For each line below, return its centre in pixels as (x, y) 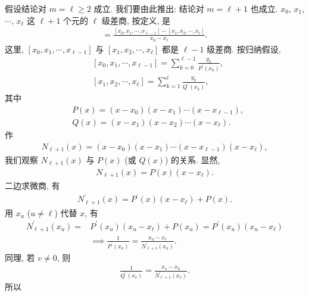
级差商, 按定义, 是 (136, 20)
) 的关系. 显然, (192, 160)
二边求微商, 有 (32, 185)
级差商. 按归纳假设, (244, 49)
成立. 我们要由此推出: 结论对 (149, 8)
